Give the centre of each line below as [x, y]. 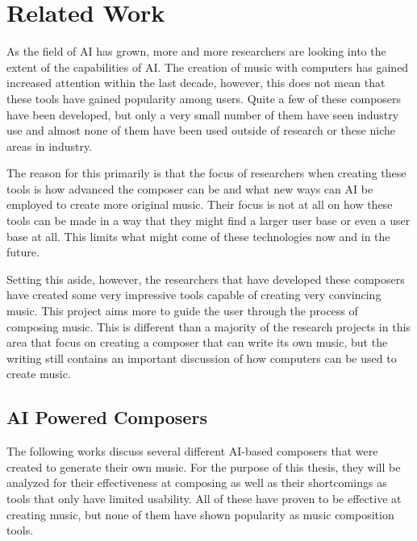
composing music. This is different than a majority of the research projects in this [208, 326]
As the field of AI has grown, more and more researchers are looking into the [196, 51]
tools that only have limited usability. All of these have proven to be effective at [204, 498]
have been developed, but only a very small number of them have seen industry [203, 114]
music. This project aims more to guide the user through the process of [182, 311]
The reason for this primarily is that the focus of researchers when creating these [206, 173]
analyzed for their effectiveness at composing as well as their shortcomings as [197, 483]
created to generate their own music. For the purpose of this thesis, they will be [204, 466]
